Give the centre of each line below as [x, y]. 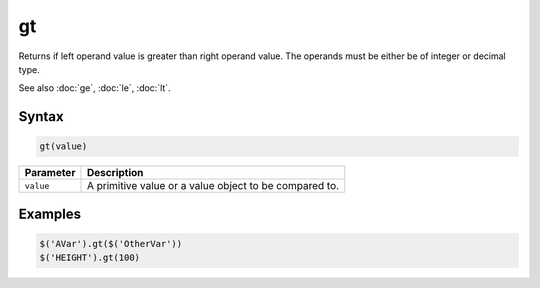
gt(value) [63, 146]
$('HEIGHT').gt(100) [89, 258]
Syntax [41, 116]
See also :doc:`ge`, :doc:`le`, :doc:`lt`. [94, 88]
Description [115, 173]
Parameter [50, 173]
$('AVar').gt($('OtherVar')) [111, 243]
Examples [50, 213]
